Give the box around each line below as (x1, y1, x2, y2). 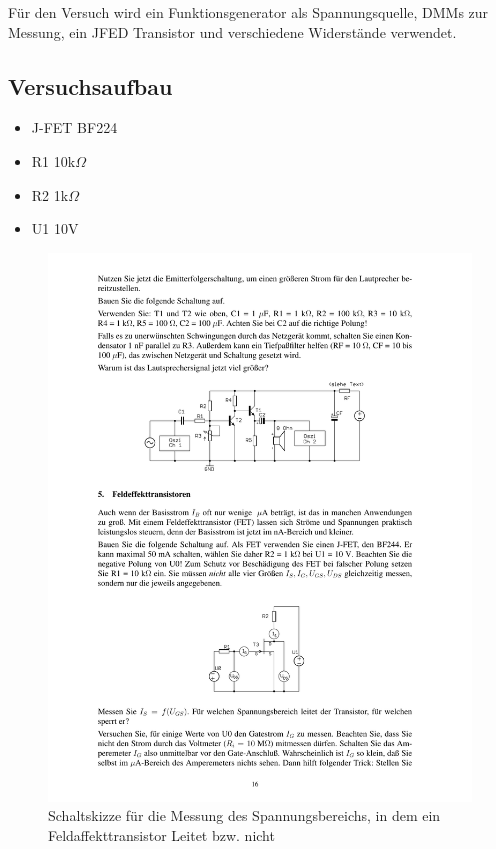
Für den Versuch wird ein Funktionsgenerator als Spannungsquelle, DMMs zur (8, 2, 489, 22)
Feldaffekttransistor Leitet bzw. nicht (48, 824, 275, 845)
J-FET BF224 (31, 117, 118, 138)
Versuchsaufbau (8, 70, 173, 101)
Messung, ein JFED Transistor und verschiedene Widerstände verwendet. (8, 21, 457, 42)
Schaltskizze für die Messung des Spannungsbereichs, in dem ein (48, 805, 441, 826)
